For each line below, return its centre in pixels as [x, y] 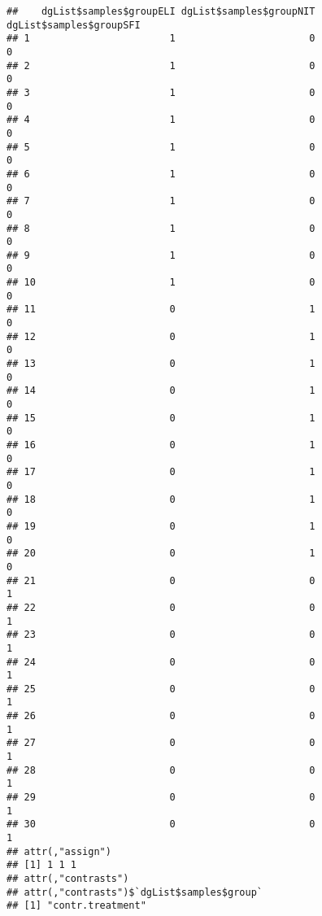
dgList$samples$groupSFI [74, 25]
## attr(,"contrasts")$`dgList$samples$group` [135, 892]
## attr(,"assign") [59, 851]
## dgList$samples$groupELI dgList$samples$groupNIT [161, 11]
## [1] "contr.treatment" [76, 906]
